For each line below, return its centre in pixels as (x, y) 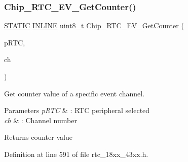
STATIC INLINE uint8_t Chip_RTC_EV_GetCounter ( (94, 25)
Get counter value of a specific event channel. (74, 93)
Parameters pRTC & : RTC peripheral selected (77, 110)
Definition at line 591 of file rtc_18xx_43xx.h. (76, 154)
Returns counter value (38, 137)
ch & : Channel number (41, 120)
